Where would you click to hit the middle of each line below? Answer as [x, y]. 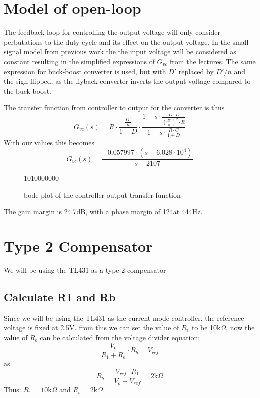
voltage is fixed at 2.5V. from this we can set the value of [92, 327]
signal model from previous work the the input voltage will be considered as [120, 52]
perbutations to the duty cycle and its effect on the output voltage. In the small [126, 42]
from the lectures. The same [213, 61]
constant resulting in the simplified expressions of [79, 61]
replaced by [196, 71]
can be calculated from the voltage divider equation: [120, 337]
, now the [240, 327]
